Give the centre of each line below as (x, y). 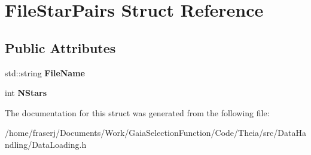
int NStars (26, 93)
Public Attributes (60, 47)
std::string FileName (45, 72)
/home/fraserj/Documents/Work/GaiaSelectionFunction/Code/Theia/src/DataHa (155, 133)
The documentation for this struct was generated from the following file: (137, 112)
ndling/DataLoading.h (46, 144)
